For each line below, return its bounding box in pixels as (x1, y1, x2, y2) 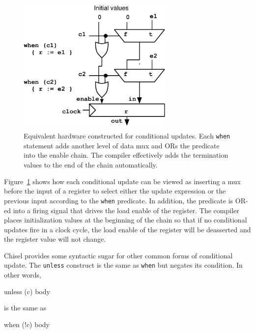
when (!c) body (4, 319, 50, 329)
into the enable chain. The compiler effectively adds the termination (24, 150, 228, 160)
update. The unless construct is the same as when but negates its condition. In (4, 260, 243, 270)
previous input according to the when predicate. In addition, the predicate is (4, 195, 233, 205)
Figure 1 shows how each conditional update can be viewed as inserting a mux (4, 176, 241, 186)
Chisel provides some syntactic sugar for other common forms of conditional (4, 250, 233, 260)
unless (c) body (4, 286, 50, 296)
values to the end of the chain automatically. (24, 160, 158, 170)
